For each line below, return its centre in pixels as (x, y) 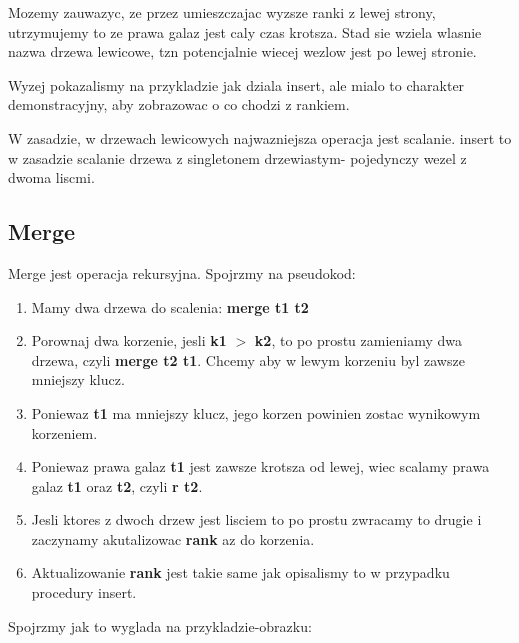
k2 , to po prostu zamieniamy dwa (358, 340)
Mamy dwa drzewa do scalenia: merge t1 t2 (170, 306)
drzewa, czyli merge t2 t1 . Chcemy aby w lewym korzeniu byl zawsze (248, 359)
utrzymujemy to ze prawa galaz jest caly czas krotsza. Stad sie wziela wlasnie (245, 31)
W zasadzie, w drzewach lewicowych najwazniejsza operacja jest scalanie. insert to (260, 137)
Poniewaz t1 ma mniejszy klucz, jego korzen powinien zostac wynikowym (256, 412)
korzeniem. (64, 432)
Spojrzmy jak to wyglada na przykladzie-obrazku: (160, 625)
